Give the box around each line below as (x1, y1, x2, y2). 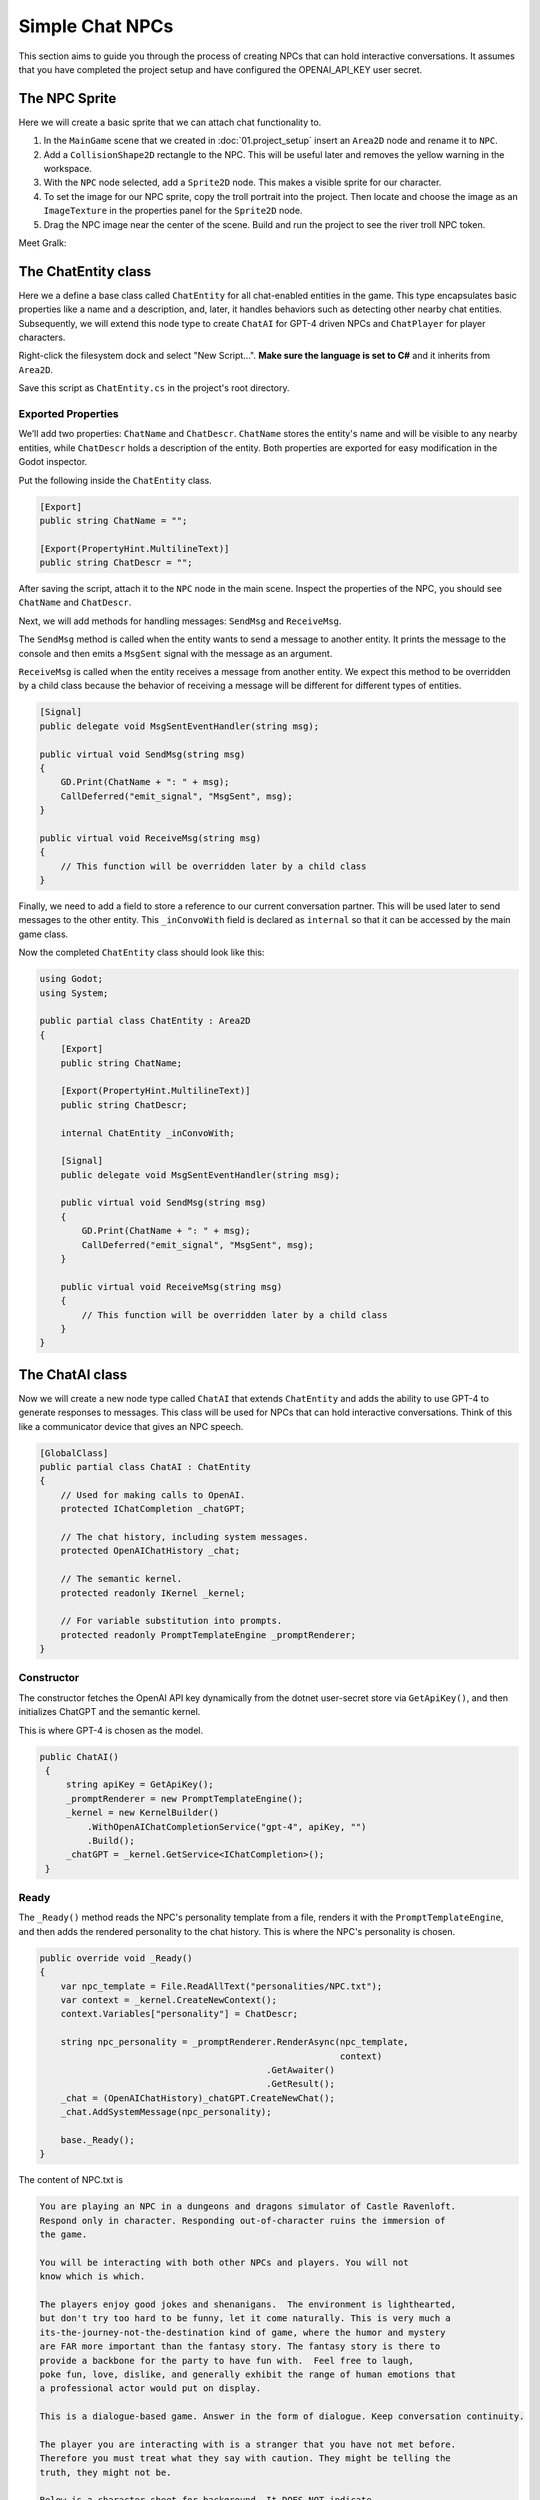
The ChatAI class (18, 1366, 128, 1383)
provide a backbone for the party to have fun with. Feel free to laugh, (39, 2355, 415, 2366)
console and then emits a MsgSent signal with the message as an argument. (18, 647, 333, 659)
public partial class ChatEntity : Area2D (39, 1015, 251, 1027)
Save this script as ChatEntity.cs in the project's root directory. (18, 382, 290, 394)
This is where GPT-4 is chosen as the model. (18, 1724, 204, 1736)
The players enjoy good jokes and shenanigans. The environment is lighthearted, (39, 2299, 457, 2310)
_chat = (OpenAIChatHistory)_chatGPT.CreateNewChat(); (60, 2092, 335, 2104)
